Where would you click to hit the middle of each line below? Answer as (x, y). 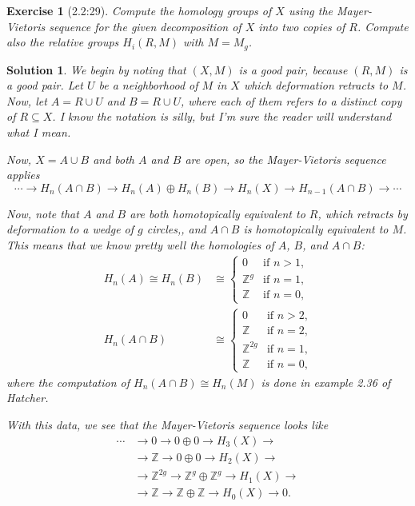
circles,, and (176, 229)
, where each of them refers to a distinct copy (291, 100)
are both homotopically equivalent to (217, 213)
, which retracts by (363, 213)
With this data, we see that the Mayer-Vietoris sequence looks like (168, 425)
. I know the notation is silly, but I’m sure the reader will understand (222, 116)
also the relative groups (63, 42)
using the (311, 10)
